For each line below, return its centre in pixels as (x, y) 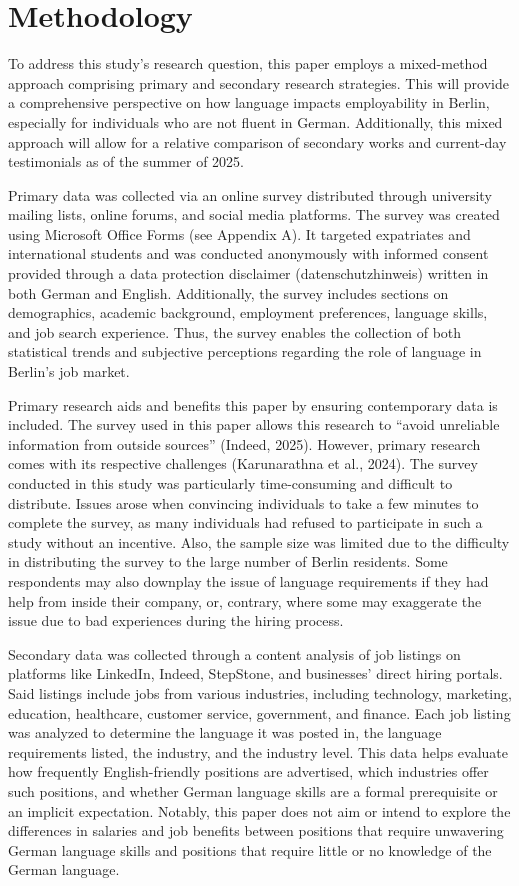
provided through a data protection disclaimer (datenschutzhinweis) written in (248, 273)
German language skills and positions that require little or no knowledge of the (250, 849)
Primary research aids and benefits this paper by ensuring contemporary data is (253, 404)
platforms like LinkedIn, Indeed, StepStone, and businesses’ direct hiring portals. (255, 673)
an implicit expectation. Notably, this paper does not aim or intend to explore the (259, 810)
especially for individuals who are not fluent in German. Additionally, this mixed (255, 121)
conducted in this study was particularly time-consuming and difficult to (230, 483)
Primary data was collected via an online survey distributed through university (250, 194)
